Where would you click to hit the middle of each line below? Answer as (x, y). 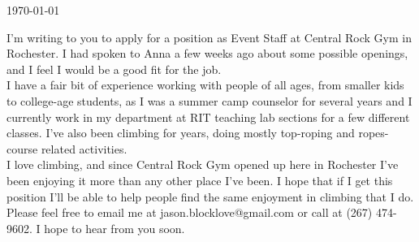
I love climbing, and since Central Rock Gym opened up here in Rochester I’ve (203, 164)
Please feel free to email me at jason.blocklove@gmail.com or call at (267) (190, 212)
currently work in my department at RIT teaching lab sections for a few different (208, 117)
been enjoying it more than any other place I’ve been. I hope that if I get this (200, 180)
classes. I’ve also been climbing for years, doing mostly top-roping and (181, 133)
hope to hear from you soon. (114, 228)
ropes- (374, 133)
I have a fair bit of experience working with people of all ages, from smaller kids (205, 85)
